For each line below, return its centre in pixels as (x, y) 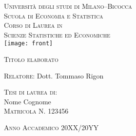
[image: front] (29, 44)
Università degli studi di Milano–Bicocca (68, 6)
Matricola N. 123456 (36, 111)
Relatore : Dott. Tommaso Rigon (54, 75)
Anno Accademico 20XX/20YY (51, 127)
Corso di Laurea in (33, 25)
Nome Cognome (28, 101)
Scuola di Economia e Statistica (54, 15)
